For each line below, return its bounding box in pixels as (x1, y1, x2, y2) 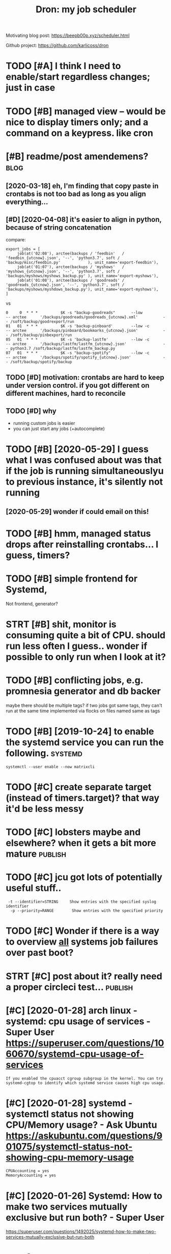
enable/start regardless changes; (6, 71, 151, 83)
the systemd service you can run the (6, 736, 164, 748)
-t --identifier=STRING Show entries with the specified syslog (8, 899, 157, 905)
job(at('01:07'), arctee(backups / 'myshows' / (17, 264, 125, 270)
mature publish (6, 848, 67, 860)
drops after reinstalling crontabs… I (6, 539, 159, 550)
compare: (6, 236, 26, 242)
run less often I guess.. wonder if (6, 640, 148, 652)
